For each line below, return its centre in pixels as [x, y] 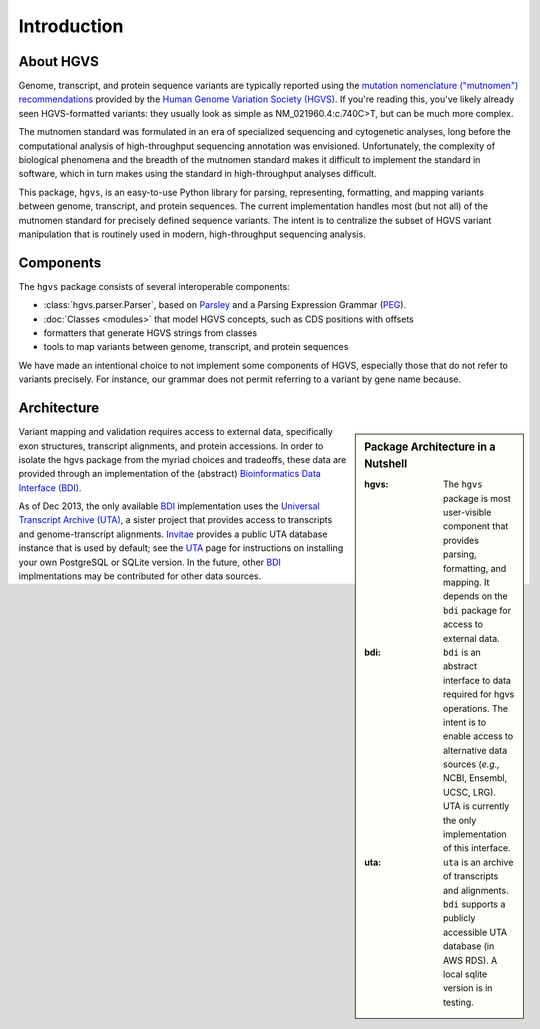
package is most [477, 498]
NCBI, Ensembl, [475, 778]
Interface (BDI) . [50, 487]
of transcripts [471, 876]
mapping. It [466, 582]
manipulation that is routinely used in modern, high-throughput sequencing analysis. [192, 234]
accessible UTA [475, 932]
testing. [458, 1002]
